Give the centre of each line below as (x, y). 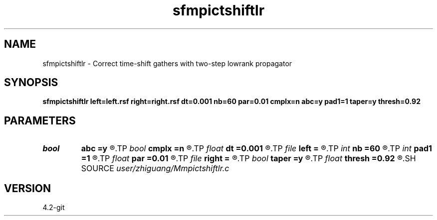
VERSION (28, 188)
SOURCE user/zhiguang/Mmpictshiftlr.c (155, 168)
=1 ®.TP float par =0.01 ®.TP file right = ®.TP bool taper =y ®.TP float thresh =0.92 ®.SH (248, 159)
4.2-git (54, 208)
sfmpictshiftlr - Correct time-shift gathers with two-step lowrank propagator (167, 63)
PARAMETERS (40, 120)
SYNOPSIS (31, 83)
